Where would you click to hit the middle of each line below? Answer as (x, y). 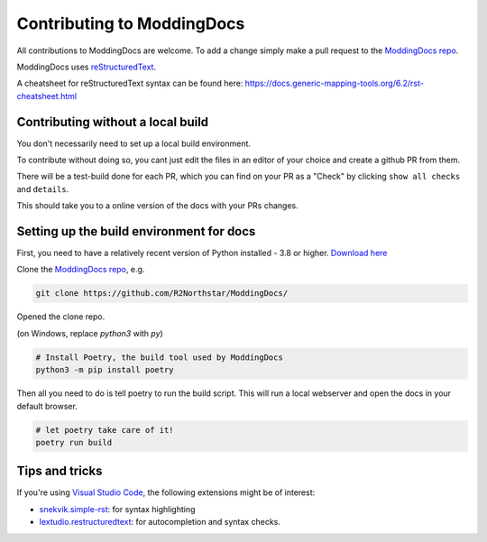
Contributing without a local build (113, 122)
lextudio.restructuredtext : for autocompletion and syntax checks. (160, 522)
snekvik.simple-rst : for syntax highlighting (117, 509)
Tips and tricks (60, 471)
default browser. (47, 406)
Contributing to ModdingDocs (131, 23)
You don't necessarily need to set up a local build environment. (134, 143)
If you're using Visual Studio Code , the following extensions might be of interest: (166, 492)
